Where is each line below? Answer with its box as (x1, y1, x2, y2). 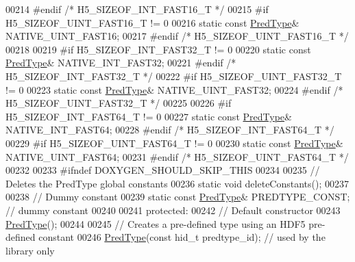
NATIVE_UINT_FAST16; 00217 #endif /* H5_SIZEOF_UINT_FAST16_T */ (5, 29, 349, 43)
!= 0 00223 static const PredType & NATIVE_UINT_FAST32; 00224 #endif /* (5, 82, 343, 96)
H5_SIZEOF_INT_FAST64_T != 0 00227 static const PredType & (5, 109, 292, 123)
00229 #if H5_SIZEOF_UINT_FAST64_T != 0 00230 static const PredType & (5, 135, 343, 150)
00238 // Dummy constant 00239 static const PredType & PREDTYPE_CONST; (5, 189, 350, 204)
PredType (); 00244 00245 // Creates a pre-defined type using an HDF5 (5, 216, 306, 231)
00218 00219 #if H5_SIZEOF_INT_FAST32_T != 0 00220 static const (5, 42, 311, 56)
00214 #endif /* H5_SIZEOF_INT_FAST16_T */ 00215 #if (5, 2, 269, 16)
